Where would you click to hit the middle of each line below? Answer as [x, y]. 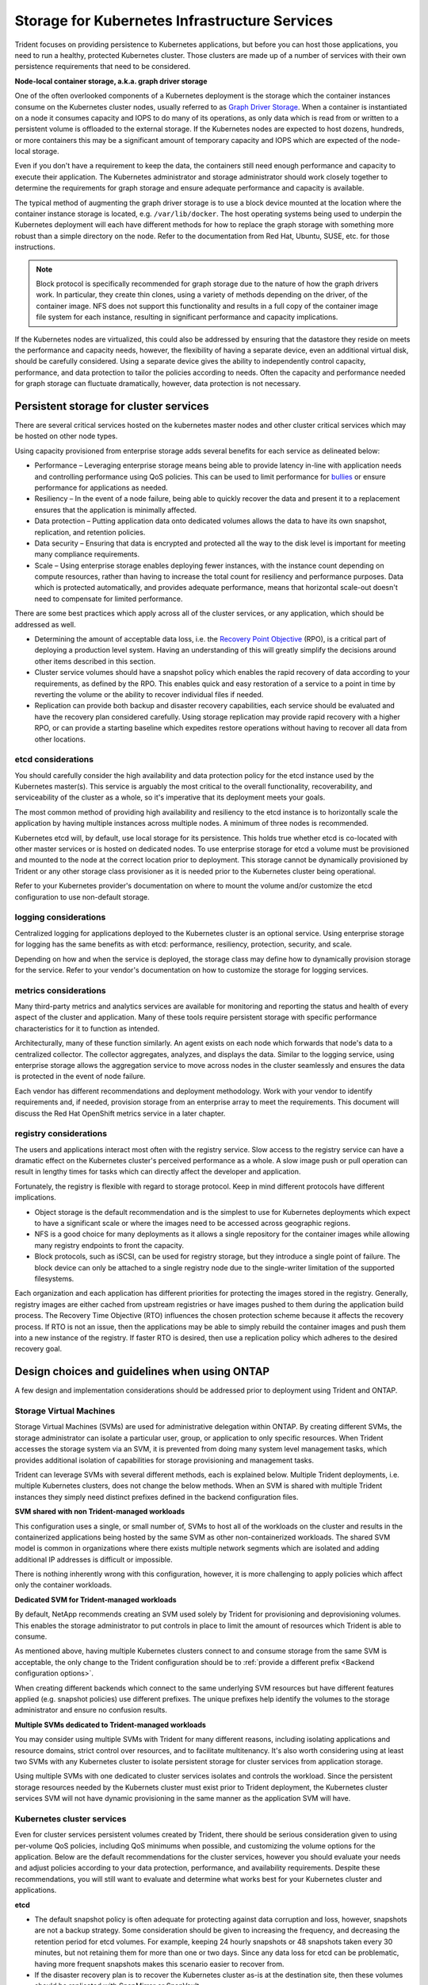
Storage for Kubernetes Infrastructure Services [174, 21]
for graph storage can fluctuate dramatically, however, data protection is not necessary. [158, 384]
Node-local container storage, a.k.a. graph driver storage [111, 81]
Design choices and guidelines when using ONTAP [142, 1372]
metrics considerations [60, 990]
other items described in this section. [95, 661]
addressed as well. [46, 624]
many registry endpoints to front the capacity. [109, 1245]
